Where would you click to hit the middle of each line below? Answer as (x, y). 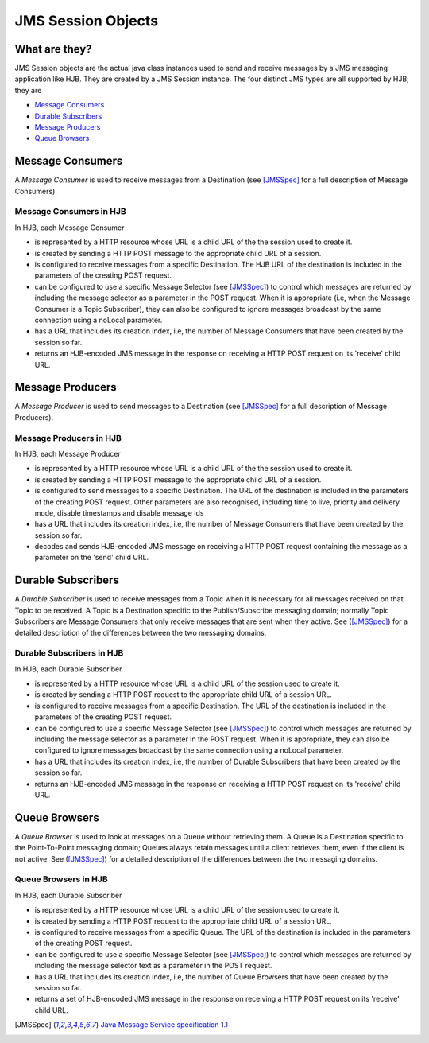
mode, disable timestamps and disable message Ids (119, 512)
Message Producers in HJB (68, 438)
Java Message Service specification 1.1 (164, 1025)
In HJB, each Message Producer (68, 453)
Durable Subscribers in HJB (69, 653)
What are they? (53, 49)
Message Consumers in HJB (70, 212)
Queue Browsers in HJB (61, 879)
